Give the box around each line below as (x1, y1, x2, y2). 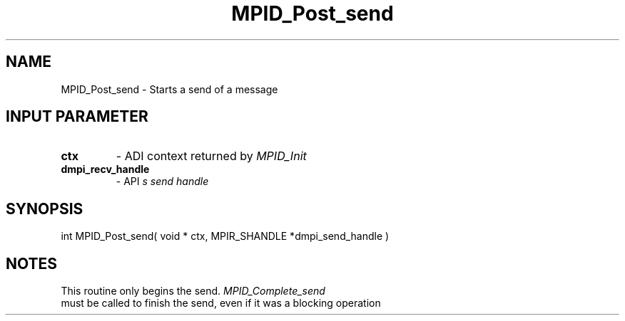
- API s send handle (116, 175, 209, 188)
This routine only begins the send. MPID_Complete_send (61, 285, 325, 298)
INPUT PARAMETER (6, 107, 148, 126)
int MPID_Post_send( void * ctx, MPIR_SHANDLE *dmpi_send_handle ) (61, 230, 390, 243)
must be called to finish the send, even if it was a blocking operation (61, 297, 381, 310)
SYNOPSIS (6, 199, 83, 218)
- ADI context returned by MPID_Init (116, 149, 307, 164)
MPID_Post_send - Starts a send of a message (61, 83, 278, 95)
